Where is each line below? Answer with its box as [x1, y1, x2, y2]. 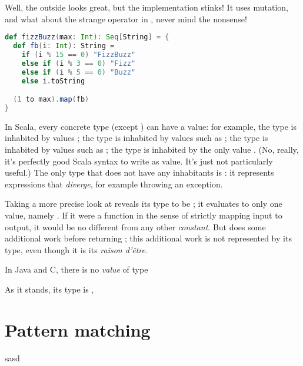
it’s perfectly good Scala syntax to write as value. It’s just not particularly [5, 155, 273, 167]
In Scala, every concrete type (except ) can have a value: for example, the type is [5, 120, 297, 132]
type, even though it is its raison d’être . [5, 243, 148, 256]
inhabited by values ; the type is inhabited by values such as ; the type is [5, 132, 268, 144]
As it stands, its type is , [5, 283, 94, 295]
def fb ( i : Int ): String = [13, 42, 115, 51]
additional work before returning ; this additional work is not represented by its [5, 232, 292, 244]
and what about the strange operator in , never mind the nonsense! [5, 12, 247, 25]
